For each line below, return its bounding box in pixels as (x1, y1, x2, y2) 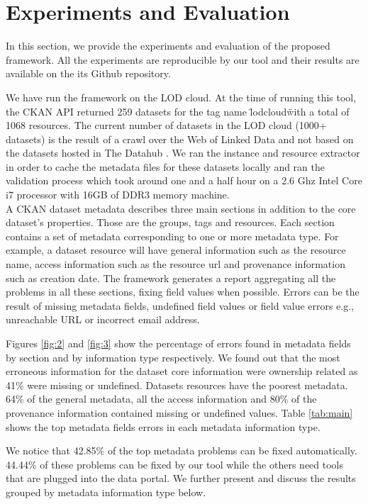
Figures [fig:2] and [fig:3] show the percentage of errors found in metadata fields (6, 336, 351, 350)
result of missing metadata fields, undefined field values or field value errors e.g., (6, 298, 355, 313)
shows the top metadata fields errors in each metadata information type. (6, 419, 320, 434)
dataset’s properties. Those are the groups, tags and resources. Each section (6, 215, 335, 230)
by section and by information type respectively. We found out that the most (6, 349, 340, 364)
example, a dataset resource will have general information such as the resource (6, 242, 346, 257)
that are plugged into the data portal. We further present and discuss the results (6, 471, 356, 486)
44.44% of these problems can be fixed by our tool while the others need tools (6, 457, 344, 471)
